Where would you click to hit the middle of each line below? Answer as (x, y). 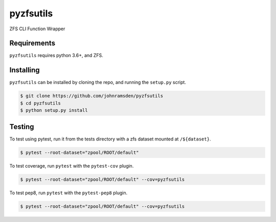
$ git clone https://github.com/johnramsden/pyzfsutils (92, 96)
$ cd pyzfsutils (41, 103)
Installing (25, 70)
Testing (22, 126)
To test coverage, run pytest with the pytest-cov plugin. (72, 166)
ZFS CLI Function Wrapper (37, 29)
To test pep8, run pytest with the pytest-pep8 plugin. (68, 193)
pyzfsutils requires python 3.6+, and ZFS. (56, 55)
